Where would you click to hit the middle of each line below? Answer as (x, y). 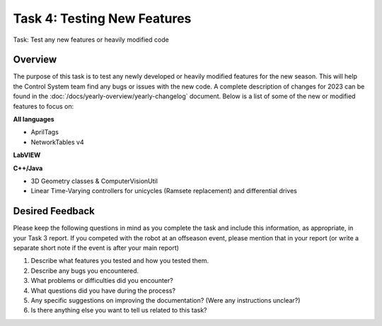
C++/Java (28, 168)
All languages (34, 120)
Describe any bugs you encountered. (85, 270)
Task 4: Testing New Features (102, 18)
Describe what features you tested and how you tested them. (120, 261)
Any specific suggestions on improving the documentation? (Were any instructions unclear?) (166, 300)
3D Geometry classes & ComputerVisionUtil (94, 181)
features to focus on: (44, 106)
